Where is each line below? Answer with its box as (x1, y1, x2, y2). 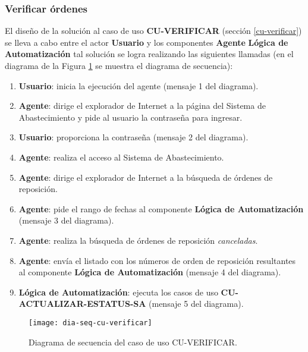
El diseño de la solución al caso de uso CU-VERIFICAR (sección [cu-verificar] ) (5, 24, 302, 37)
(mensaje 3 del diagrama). (18, 214, 114, 227)
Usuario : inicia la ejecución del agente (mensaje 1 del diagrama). (18, 79, 259, 92)
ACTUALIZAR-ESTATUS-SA (18, 297, 146, 310)
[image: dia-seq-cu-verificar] (29, 318, 152, 327)
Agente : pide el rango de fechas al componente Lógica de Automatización (18, 202, 304, 215)
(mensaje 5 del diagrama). (149, 297, 244, 310)
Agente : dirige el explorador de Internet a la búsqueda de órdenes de (18, 171, 273, 183)
